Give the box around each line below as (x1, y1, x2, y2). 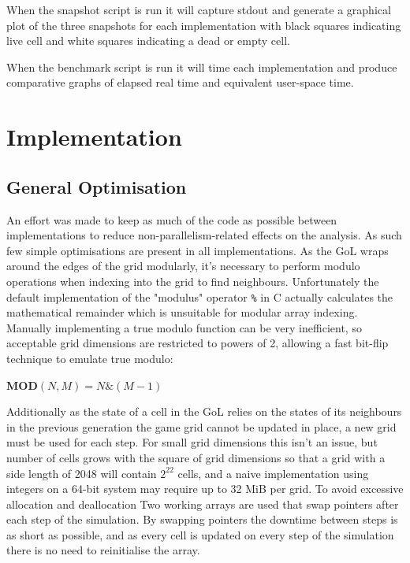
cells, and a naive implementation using (177, 465, 369, 481)
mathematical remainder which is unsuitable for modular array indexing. (6, 304, 358, 320)
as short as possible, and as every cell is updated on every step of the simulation (6, 526, 394, 543)
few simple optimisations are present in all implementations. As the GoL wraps (6, 242, 389, 258)
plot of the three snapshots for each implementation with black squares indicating (6, 17, 401, 33)
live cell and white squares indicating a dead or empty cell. (6, 32, 290, 49)
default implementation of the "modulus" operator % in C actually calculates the (6, 288, 393, 305)
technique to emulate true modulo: (6, 350, 173, 366)
